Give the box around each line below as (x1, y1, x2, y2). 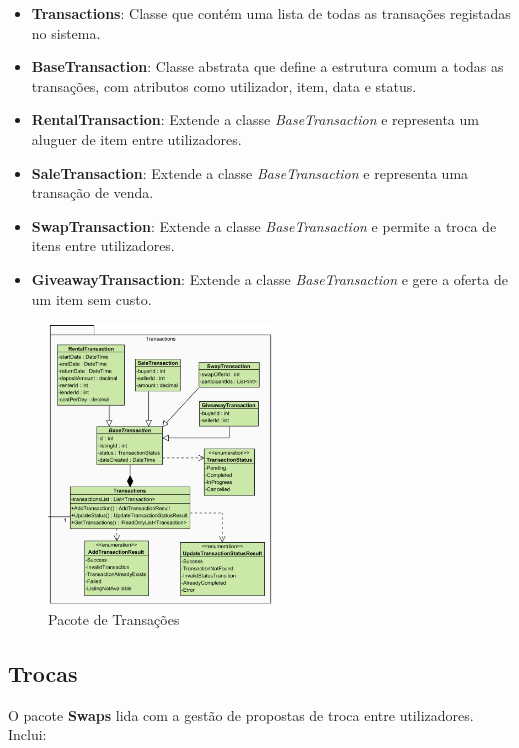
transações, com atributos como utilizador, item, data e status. (31, 75, 417, 96)
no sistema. (31, 22, 101, 43)
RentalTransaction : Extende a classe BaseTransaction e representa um (31, 109, 479, 130)
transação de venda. (31, 182, 154, 203)
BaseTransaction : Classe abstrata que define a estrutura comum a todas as (31, 56, 504, 77)
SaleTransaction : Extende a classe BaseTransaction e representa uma (31, 162, 469, 183)
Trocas (8, 657, 78, 688)
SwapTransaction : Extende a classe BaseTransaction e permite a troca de (31, 215, 497, 236)
